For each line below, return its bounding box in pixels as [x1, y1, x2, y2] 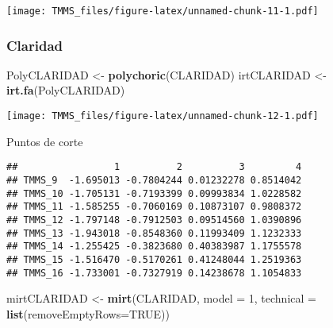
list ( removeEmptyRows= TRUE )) [6, 305, 170, 322]
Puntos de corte [6, 133, 83, 149]
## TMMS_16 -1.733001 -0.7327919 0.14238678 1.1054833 [6, 267, 302, 279]
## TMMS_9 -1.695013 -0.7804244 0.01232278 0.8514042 [6, 174, 302, 186]
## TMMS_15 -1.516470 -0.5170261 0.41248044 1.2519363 [6, 253, 302, 265]
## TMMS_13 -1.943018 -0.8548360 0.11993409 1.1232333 [6, 227, 302, 239]
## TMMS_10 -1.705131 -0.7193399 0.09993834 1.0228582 [6, 187, 302, 199]
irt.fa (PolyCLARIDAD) [6, 82, 125, 98]
